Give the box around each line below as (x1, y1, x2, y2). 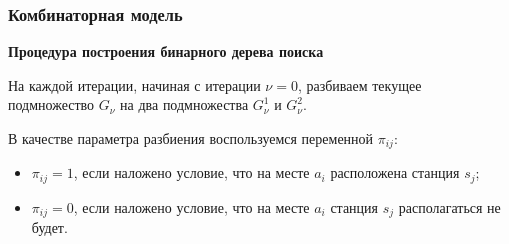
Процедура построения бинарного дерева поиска (8, 41, 324, 62)
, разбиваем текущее (297, 74, 422, 95)
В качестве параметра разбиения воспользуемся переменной (8, 128, 374, 148)
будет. (31, 217, 68, 238)
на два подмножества (120, 94, 249, 115)
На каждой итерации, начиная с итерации (8, 74, 261, 95)
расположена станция (330, 162, 460, 183)
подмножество (8, 94, 95, 115)
